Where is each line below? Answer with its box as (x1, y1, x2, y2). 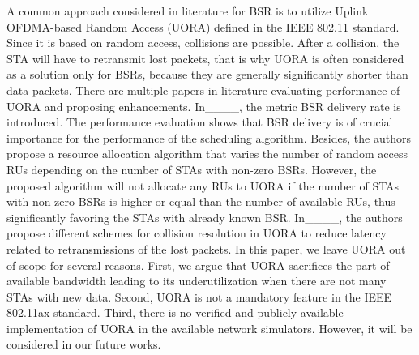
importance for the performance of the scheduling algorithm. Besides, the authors (6, 129, 411, 146)
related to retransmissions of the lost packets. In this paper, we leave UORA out (6, 240, 406, 257)
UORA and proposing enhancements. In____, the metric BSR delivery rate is (6, 97, 401, 114)
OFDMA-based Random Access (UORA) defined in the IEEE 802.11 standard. (6, 18, 400, 35)
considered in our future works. (6, 336, 161, 353)
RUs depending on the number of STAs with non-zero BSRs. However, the (6, 160, 377, 177)
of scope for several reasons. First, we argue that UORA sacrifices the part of (6, 256, 390, 273)
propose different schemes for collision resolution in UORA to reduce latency (6, 225, 387, 242)
